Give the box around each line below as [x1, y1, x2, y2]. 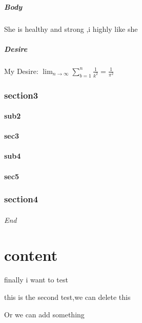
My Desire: [4, 65, 38, 76]
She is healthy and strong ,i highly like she [4, 23, 138, 34]
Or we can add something [4, 309, 85, 319]
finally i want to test [4, 274, 68, 285]
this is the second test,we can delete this [4, 291, 131, 302]
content [4, 244, 58, 265]
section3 [4, 88, 38, 101]
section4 [4, 193, 38, 205]
